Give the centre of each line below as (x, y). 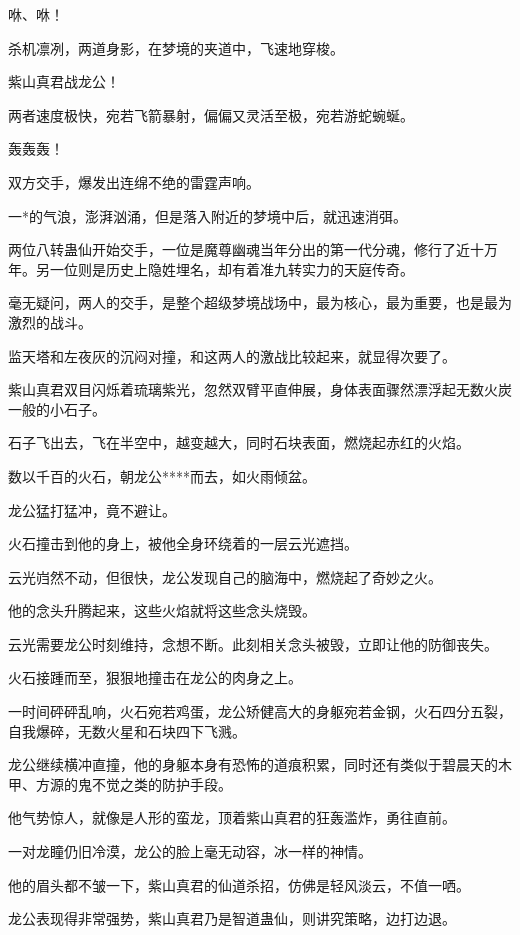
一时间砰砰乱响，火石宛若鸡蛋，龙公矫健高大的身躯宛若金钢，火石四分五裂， (260, 711)
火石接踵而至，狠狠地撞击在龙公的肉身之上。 (155, 677)
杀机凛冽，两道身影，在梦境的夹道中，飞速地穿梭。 (176, 47)
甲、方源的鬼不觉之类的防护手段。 (120, 783)
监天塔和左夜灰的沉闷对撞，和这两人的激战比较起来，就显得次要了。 (232, 355)
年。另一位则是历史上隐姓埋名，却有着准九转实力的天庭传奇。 (211, 268)
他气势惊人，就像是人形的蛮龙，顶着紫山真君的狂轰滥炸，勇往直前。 (232, 817)
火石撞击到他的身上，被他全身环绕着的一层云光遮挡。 (183, 543)
